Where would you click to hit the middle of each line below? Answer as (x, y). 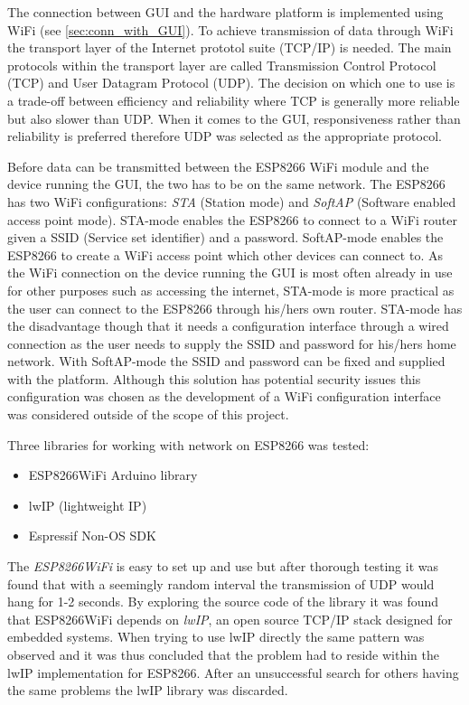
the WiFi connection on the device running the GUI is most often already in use (230, 273)
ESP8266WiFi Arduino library (113, 475)
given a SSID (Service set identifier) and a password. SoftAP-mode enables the (225, 237)
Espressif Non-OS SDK (92, 536)
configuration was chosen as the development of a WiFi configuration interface (224, 396)
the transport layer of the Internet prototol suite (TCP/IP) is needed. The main (230, 47)
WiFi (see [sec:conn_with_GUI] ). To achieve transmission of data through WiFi (230, 29)
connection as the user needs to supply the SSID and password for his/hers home (232, 343)
